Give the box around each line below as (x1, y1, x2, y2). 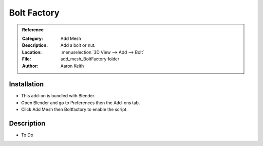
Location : (22, 49, 42, 55)
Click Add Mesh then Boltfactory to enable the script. (21, 107, 128, 112)
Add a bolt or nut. (60, 42, 96, 48)
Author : (22, 63, 38, 69)
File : (22, 56, 31, 62)
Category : (22, 36, 43, 41)
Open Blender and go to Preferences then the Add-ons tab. (21, 100, 140, 106)
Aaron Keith (60, 63, 84, 69)
